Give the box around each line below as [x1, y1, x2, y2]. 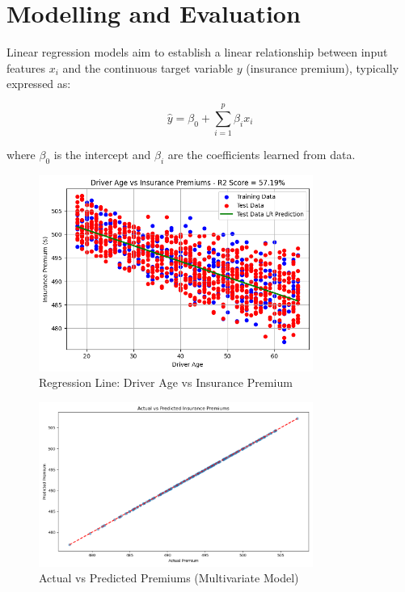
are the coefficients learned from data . [167, 146, 356, 163]
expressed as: [6, 75, 71, 92]
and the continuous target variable [62, 59, 234, 76]
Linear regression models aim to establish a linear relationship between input [6, 44, 388, 61]
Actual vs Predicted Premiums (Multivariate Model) [39, 569, 299, 586]
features [6, 59, 45, 76]
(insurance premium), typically [246, 59, 399, 76]
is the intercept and [53, 146, 151, 163]
